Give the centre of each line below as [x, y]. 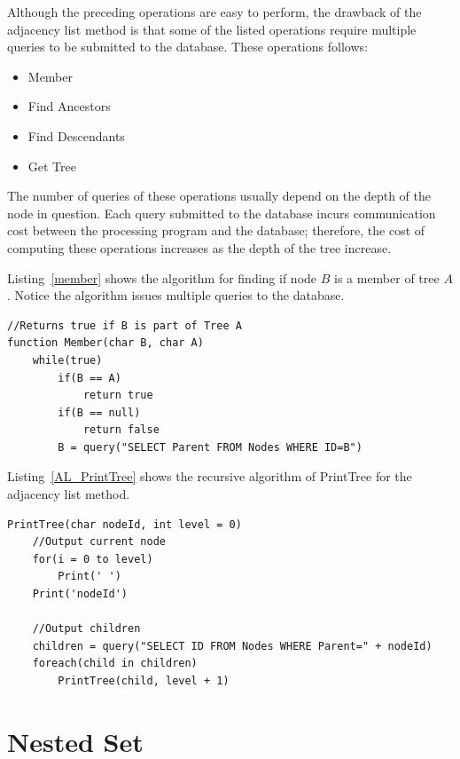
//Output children [86, 629]
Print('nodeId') [80, 594]
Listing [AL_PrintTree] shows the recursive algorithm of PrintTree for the [210, 476]
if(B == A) [90, 378]
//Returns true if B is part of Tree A [125, 325]
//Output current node [99, 542]
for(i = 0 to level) [93, 559]
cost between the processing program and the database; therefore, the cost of [216, 230]
